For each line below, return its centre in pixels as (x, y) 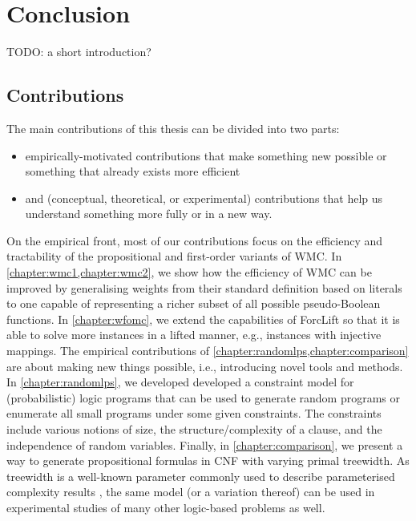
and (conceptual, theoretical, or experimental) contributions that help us (204, 198)
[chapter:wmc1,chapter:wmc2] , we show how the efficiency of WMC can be (189, 272)
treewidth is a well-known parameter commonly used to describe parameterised (201, 476)
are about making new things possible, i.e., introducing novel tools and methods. (205, 366)
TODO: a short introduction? (79, 52)
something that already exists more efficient (133, 171)
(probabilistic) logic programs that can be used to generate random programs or (204, 397)
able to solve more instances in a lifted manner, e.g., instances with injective (194, 335)
